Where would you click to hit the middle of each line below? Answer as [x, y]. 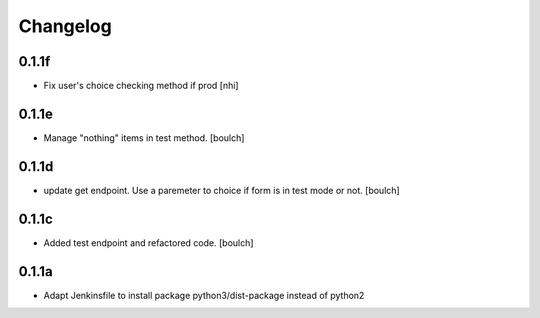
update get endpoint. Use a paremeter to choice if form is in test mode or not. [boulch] [221, 190]
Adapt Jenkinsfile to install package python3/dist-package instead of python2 [204, 295]
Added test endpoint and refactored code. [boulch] [148, 242]
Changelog [65, 26]
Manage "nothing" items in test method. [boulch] [144, 137]
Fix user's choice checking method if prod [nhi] [141, 86]
